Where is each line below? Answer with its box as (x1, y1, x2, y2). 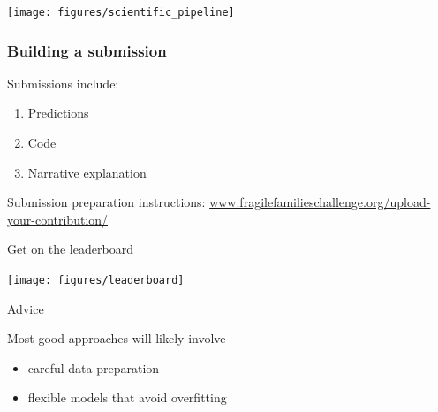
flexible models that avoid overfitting (27, 388, 227, 407)
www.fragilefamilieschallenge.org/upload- (209, 193, 431, 211)
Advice (7, 299, 44, 317)
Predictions (27, 103, 89, 122)
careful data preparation (27, 358, 160, 377)
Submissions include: (7, 73, 119, 92)
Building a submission (7, 39, 167, 61)
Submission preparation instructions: (7, 193, 206, 211)
